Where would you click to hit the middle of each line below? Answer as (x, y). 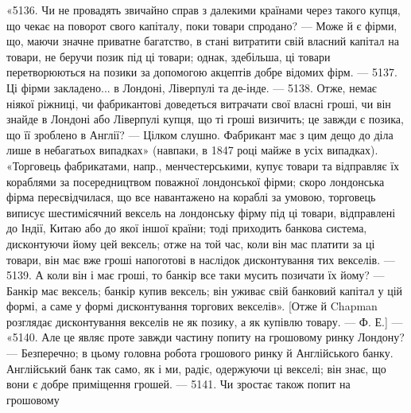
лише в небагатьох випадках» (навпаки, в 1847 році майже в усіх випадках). (192, 150)
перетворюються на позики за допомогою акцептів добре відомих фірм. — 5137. (202, 72)
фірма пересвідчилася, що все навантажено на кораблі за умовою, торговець (191, 197)
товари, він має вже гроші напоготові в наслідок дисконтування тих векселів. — (201, 259)
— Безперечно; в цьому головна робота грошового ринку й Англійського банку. (200, 353)
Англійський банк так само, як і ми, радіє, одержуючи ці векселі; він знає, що (196, 368)
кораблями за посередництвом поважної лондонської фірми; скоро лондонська (196, 181)
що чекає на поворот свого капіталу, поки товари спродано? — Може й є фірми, (202, 25)
